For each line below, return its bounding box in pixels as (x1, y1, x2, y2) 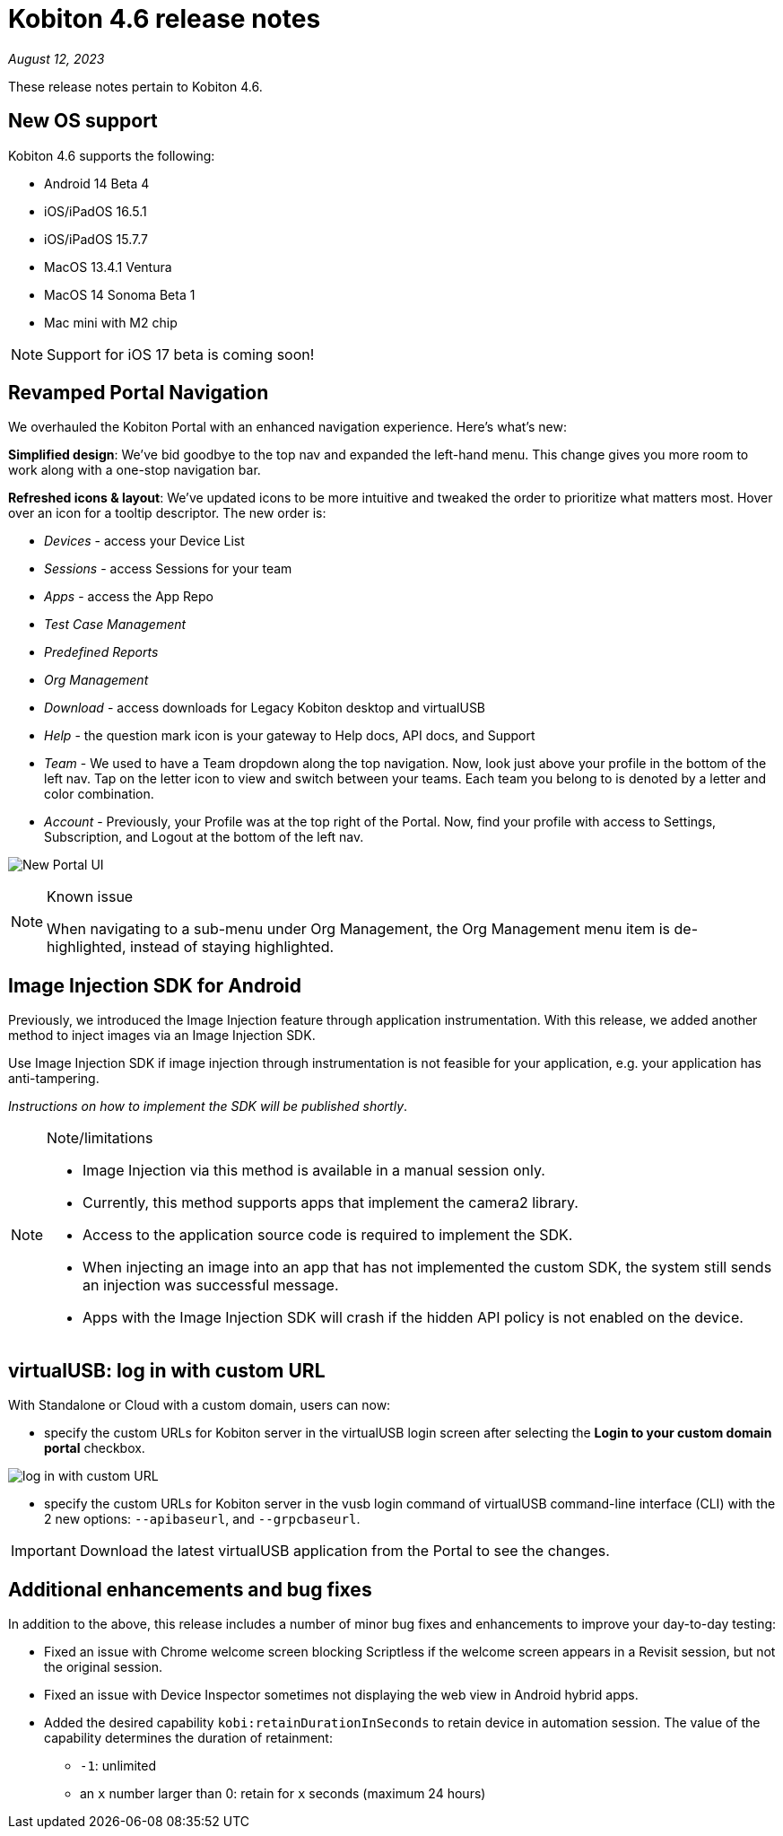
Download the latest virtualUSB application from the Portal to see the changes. (79, 1542, 610, 1561)
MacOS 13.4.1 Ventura (44, 258, 172, 275)
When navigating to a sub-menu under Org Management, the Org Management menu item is (47, 920, 671, 939)
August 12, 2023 (8, 50, 105, 66)
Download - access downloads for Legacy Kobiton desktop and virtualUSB (44, 700, 486, 716)
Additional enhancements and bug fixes (8, 1578, 372, 1601)
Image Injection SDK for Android (8, 974, 301, 997)
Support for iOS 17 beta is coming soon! (47, 345, 315, 363)
